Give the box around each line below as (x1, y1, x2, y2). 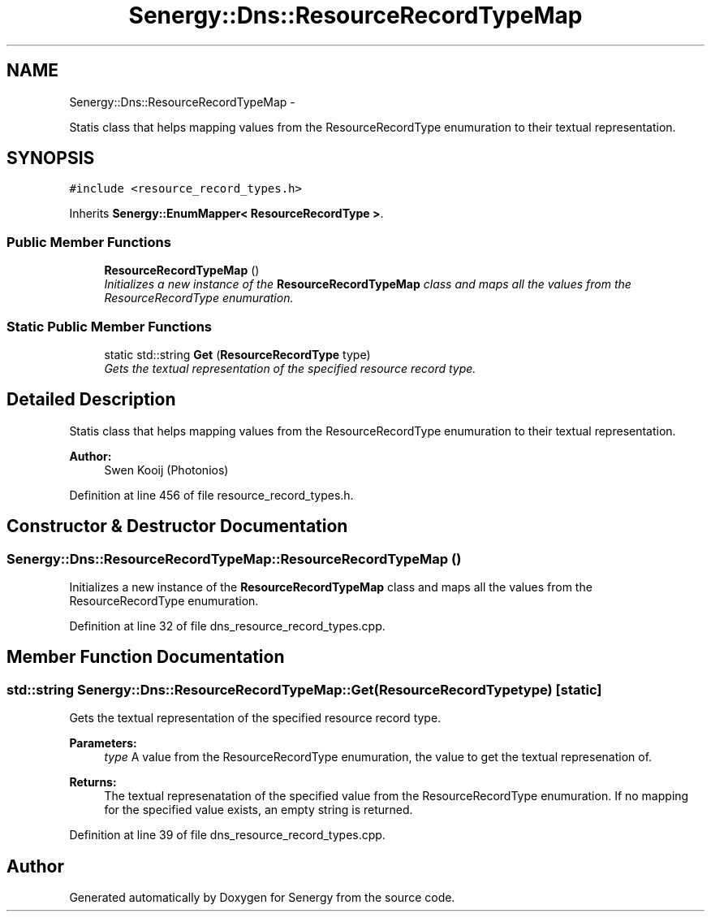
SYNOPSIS (6, 148, 95, 169)
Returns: (69, 775, 117, 790)
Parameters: (69, 736, 137, 751)
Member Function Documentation (6, 647, 285, 668)
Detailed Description (6, 389, 176, 410)
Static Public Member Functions (6, 318, 213, 335)
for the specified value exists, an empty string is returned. (104, 803, 413, 817)
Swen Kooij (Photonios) (104, 462, 229, 477)
